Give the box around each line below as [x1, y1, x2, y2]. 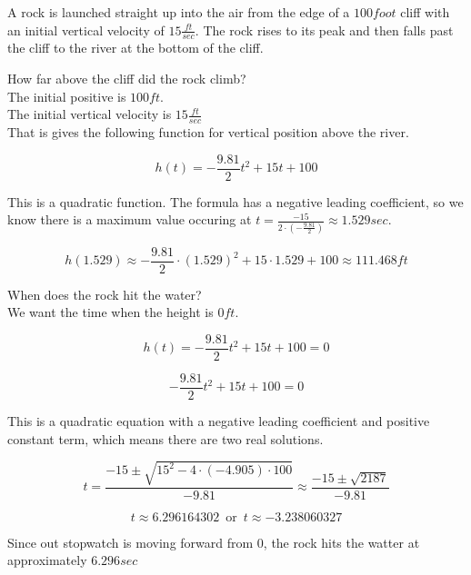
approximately [7, 550, 87, 570]
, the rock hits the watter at [263, 532, 420, 551]
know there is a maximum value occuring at [7, 210, 252, 229]
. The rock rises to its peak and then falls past [195, 20, 454, 39]
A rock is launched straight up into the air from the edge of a [7, 3, 350, 21]
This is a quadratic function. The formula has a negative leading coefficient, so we [7, 192, 464, 211]
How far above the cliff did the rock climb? [7, 69, 246, 88]
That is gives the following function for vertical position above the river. [7, 123, 409, 142]
